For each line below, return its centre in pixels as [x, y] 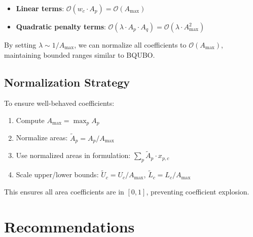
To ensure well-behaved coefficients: [59, 103]
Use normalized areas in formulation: [73, 155]
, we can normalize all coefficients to [130, 45]
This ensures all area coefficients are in [64, 191]
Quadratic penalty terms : [61, 26]
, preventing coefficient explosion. [198, 191]
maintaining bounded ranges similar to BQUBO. [80, 54]
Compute [30, 120]
